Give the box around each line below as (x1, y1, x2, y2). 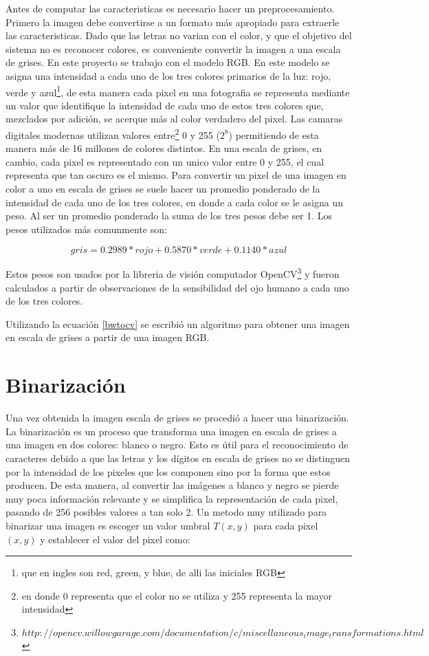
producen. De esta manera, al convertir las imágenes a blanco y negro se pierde (5, 478, 339, 492)
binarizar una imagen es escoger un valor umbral (5, 518, 210, 532)
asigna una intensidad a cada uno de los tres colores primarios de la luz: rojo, (5, 68, 331, 83)
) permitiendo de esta (228, 127, 319, 142)
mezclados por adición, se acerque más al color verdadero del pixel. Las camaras (5, 111, 343, 126)
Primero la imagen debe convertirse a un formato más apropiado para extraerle (5, 14, 340, 29)
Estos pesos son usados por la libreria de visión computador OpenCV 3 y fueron (5, 265, 340, 281)
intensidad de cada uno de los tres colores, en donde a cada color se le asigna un (5, 195, 343, 209)
